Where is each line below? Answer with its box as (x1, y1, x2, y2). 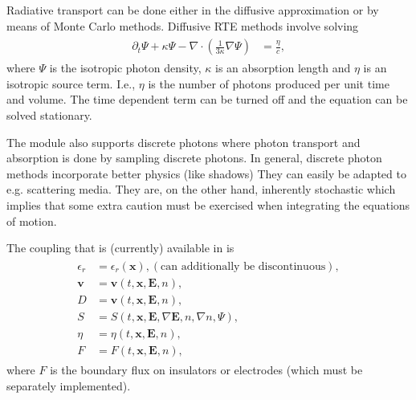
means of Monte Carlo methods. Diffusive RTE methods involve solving (6, 17, 359, 34)
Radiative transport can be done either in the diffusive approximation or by (6, 2, 379, 18)
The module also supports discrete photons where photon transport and (6, 133, 361, 150)
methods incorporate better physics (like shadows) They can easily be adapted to (6, 165, 406, 182)
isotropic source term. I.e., (6, 75, 136, 92)
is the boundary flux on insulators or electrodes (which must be (50, 361, 363, 378)
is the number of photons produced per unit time (148, 75, 389, 92)
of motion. (6, 212, 57, 229)
